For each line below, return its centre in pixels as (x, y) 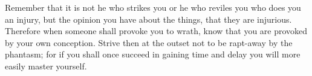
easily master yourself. (46, 66)
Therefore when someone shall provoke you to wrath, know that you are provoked (156, 31)
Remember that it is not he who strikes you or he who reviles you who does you (153, 7)
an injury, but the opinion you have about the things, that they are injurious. (148, 19)
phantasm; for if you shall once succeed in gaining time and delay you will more (153, 54)
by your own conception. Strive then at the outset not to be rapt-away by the (149, 42)
